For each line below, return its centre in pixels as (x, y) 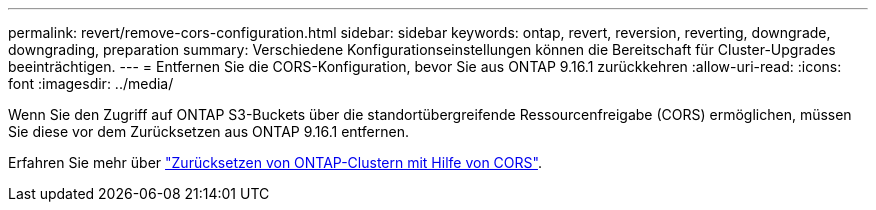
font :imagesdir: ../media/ (91, 83)
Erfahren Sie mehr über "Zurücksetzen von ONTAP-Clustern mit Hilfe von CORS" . (275, 162)
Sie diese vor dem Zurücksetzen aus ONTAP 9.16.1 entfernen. (209, 131)
